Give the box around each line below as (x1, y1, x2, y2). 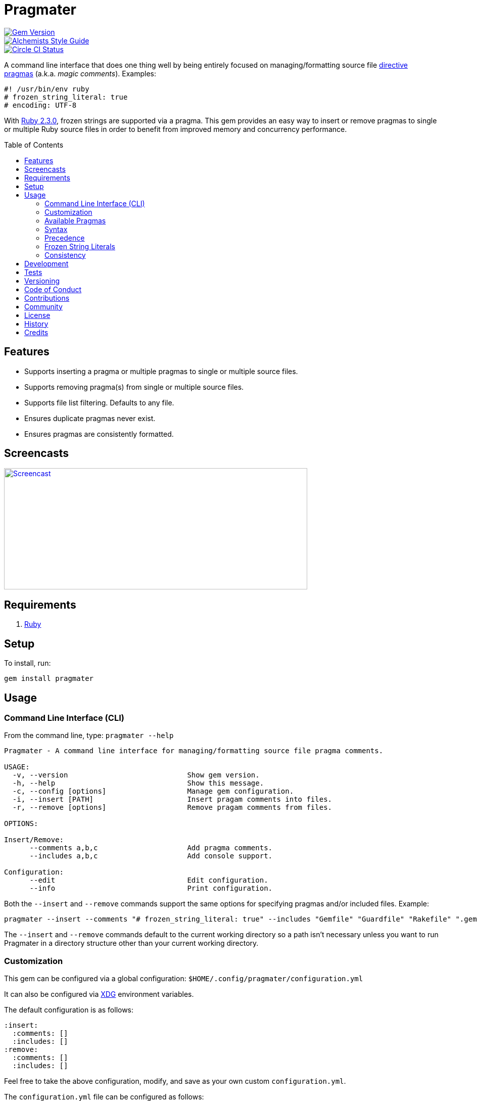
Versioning (24, 276, 60, 285)
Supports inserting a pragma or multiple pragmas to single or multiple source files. (24, 366, 298, 376)
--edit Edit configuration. (29, 876, 268, 885)
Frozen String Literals (44, 242, 115, 251)
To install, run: (4, 659, 51, 668)
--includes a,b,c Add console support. (29, 852, 273, 860)
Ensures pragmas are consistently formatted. (24, 429, 174, 438)
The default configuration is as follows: (4, 1005, 134, 1015)
